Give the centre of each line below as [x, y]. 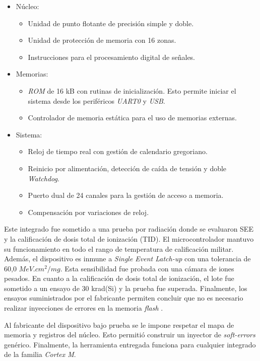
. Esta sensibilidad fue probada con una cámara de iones [147, 268]
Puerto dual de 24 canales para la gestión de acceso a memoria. [126, 195]
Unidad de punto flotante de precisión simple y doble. [111, 23]
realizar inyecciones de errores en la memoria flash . [84, 308]
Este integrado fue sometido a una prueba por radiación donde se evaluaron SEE [129, 229]
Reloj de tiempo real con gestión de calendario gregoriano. [118, 151]
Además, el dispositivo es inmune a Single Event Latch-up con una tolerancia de [127, 259]
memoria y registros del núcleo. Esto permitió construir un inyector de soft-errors [130, 335]
